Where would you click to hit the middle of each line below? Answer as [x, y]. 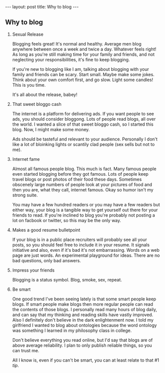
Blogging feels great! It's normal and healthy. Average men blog [77, 44]
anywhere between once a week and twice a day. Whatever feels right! [84, 49]
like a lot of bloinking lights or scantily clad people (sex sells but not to [83, 144]
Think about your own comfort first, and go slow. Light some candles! [83, 80]
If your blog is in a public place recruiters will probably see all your [80, 239]
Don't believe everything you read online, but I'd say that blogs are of [82, 340]
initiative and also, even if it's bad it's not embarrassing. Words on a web [86, 250]
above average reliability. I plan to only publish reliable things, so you [82, 345]
